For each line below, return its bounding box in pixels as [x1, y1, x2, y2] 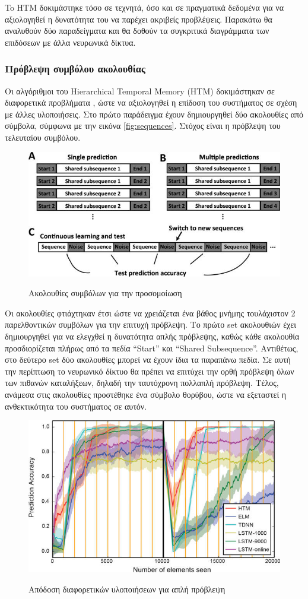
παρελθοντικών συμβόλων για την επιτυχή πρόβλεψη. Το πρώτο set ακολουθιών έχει [5, 318, 296, 331]
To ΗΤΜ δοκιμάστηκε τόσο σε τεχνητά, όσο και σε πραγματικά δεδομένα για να [5, 1, 284, 13]
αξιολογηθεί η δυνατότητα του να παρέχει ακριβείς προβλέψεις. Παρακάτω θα [5, 12, 272, 25]
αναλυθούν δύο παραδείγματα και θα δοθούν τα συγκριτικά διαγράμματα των [5, 24, 269, 37]
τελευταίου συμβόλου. [5, 131, 81, 143]
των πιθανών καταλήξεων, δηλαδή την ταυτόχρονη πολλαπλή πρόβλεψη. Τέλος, [5, 376, 279, 389]
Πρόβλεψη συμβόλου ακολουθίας [5, 61, 145, 76]
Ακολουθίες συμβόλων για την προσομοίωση [28, 287, 182, 299]
